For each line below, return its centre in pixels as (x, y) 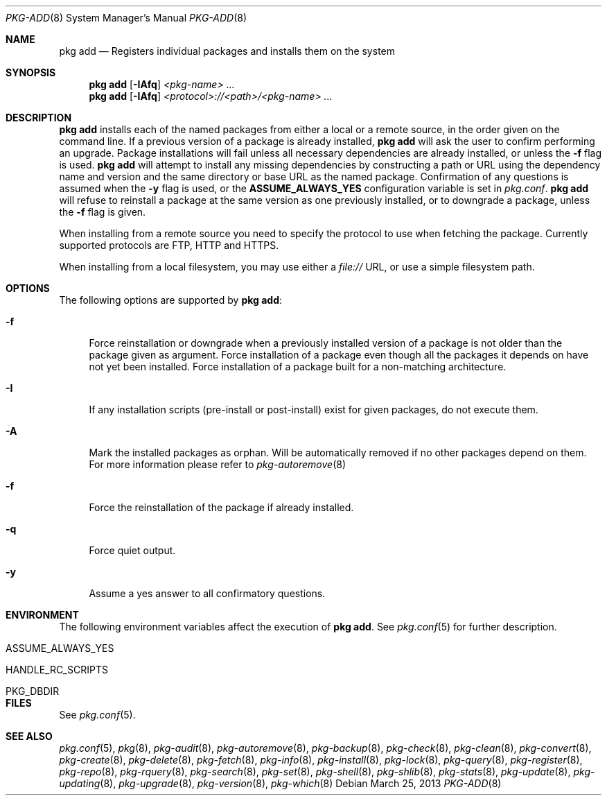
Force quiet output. (132, 550)
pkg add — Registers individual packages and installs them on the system (227, 51)
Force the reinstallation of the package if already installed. (221, 507)
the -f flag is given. (103, 212)
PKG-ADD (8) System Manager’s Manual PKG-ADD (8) (126, 18)
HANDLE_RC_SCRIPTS (57, 670)
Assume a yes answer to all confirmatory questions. (207, 593)
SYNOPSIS (31, 72)
